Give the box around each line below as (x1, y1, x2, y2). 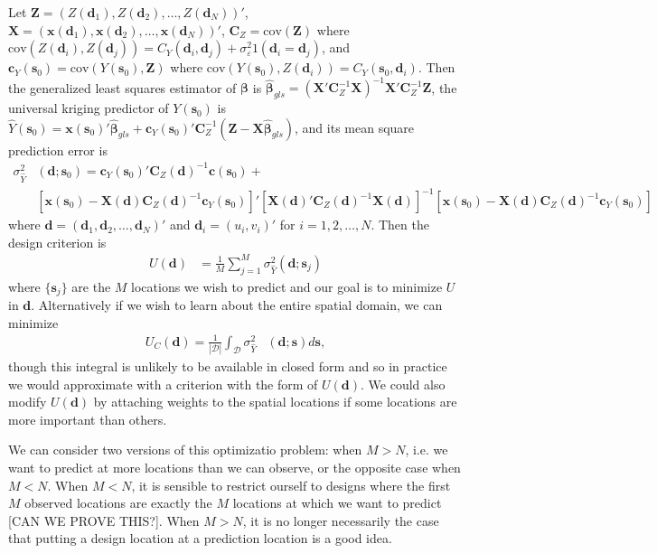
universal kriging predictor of (8, 98, 169, 117)
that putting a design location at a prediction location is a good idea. (8, 529, 392, 548)
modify (8, 392, 47, 411)
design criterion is (8, 232, 107, 251)
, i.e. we (405, 440, 448, 459)
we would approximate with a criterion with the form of (8, 374, 318, 393)
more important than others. (8, 409, 167, 428)
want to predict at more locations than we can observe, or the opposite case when (8, 458, 461, 477)
